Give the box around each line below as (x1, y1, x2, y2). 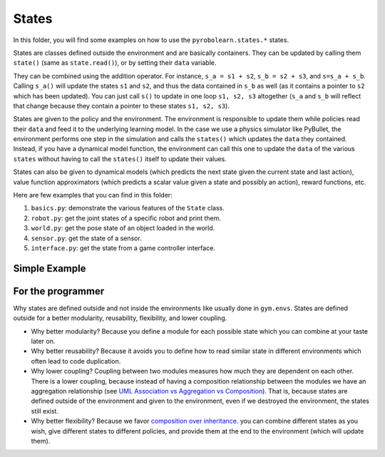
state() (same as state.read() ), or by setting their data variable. (13, 58, 217, 67)
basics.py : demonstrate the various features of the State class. (31, 204, 225, 212)
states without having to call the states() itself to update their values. (13, 154, 227, 163)
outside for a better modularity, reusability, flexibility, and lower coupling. (13, 314, 227, 322)
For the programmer (13, 285, 105, 297)
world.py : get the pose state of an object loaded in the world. (31, 224, 215, 232)
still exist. (31, 406, 58, 415)
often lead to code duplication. (31, 356, 121, 365)
